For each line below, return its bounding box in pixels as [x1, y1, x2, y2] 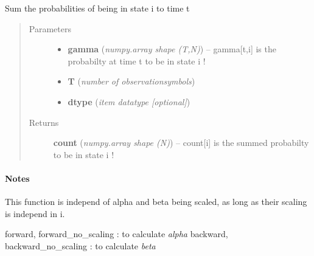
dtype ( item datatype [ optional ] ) [68, 95, 190, 108]
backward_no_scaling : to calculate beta [5, 239, 156, 252]
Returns [29, 116, 59, 128]
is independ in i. [5, 207, 65, 220]
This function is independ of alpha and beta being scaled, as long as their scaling [5, 195, 307, 208]
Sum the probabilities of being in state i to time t [5, 2, 190, 14]
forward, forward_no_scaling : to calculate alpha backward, [5, 227, 228, 240]
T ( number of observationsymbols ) [68, 75, 195, 88]
